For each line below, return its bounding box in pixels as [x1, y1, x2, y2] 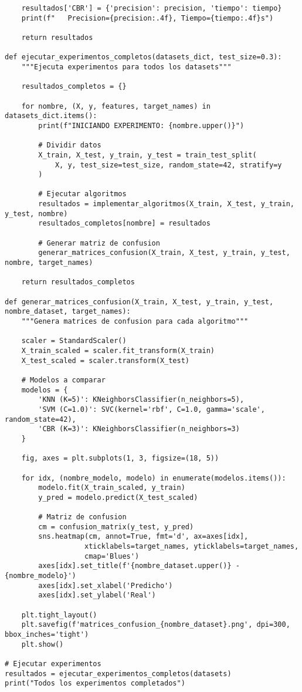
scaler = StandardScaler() [21, 337, 127, 345]
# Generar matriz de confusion [38, 238, 160, 247]
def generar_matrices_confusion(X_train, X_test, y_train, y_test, [5, 297, 274, 306]
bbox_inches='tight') [5, 630, 89, 639]
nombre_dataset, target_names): [5, 307, 131, 316]
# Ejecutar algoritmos [38, 190, 127, 199]
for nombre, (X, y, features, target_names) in [21, 102, 211, 110]
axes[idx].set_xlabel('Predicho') [38, 581, 173, 590]
